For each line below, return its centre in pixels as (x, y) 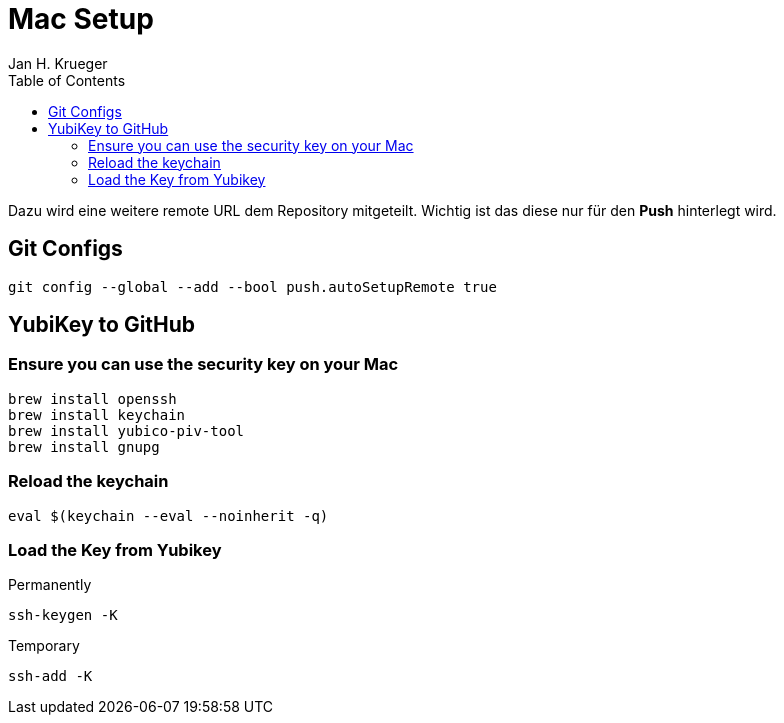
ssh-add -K (50, 676)
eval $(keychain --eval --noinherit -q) (168, 515)
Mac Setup (81, 19)
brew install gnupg (84, 446)
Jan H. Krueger (58, 63)
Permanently (50, 585)
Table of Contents (67, 80)
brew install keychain (97, 414)
